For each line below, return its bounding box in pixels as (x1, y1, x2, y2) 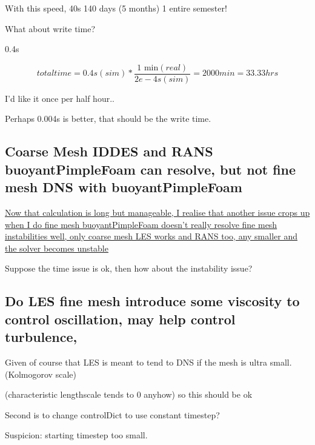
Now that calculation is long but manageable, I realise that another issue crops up (5, 206, 310, 219)
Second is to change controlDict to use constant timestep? (5, 408, 220, 421)
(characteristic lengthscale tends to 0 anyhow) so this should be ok (5, 388, 253, 401)
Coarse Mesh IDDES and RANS (5, 142, 213, 161)
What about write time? (5, 22, 95, 35)
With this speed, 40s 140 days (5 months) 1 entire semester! (5, 2, 227, 14)
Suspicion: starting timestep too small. (5, 429, 148, 441)
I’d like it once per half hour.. (5, 92, 114, 104)
